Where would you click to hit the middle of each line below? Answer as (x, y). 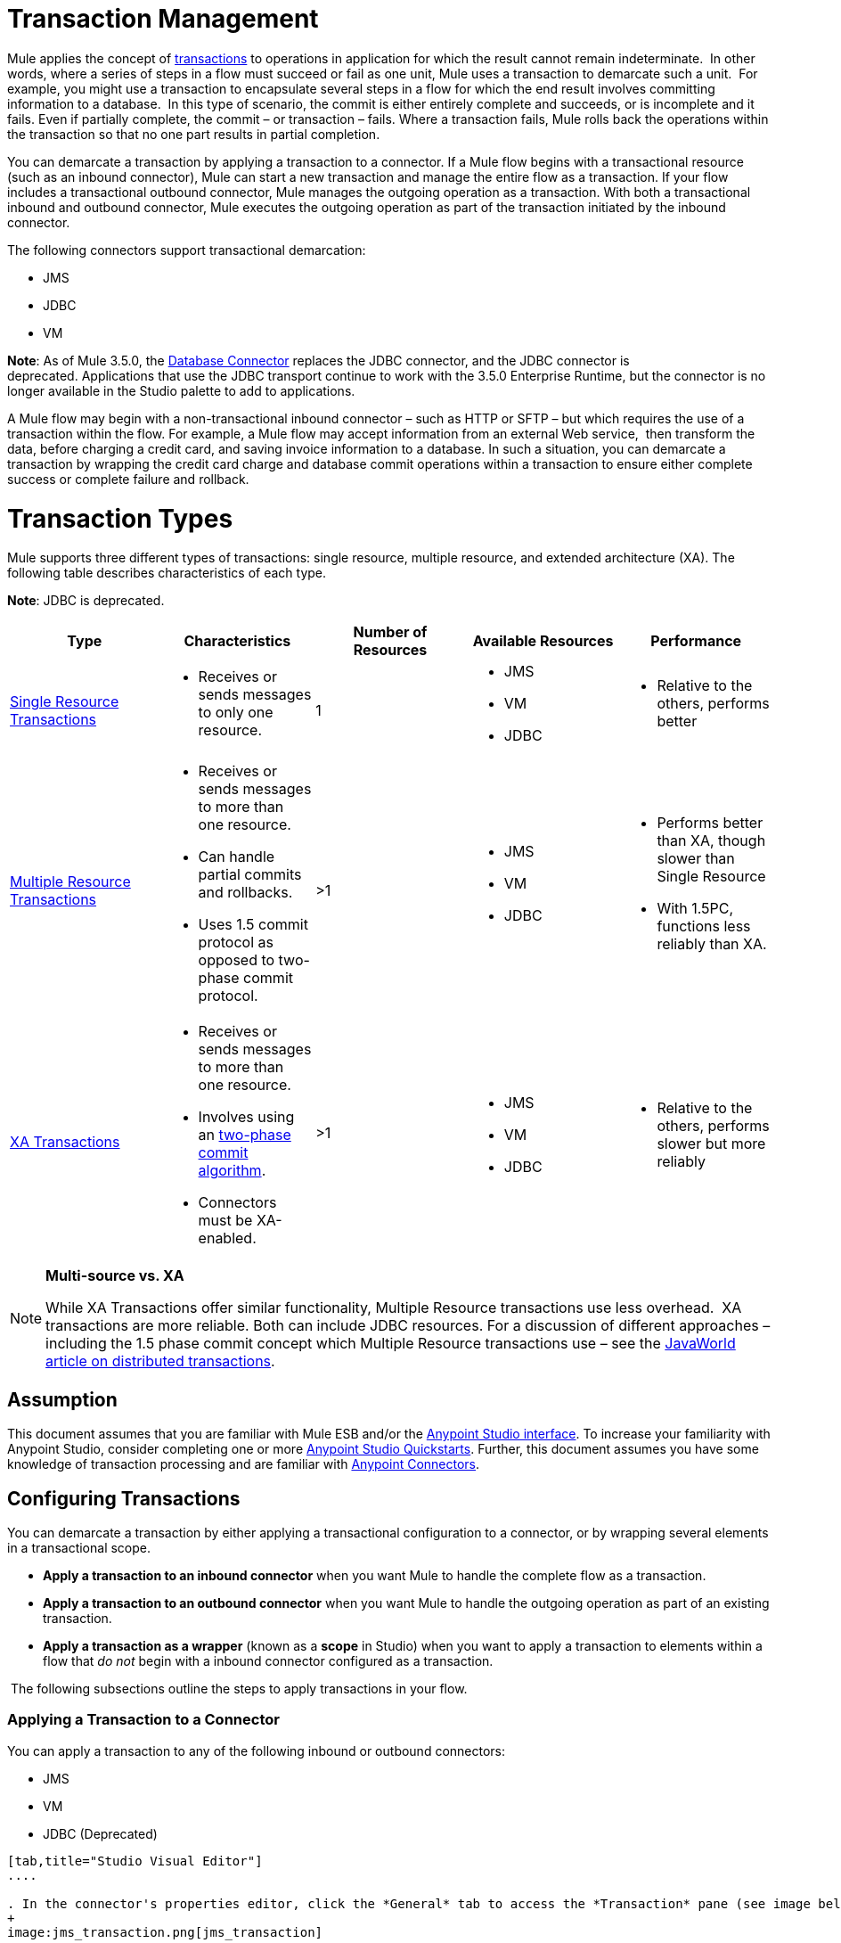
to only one (236, 713)
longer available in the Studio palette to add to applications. (181, 390)
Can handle (237, 857)
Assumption (62, 1399)
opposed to (237, 960)
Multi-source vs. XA (115, 1276)
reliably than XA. (712, 944)
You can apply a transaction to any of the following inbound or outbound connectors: (257, 1750)
